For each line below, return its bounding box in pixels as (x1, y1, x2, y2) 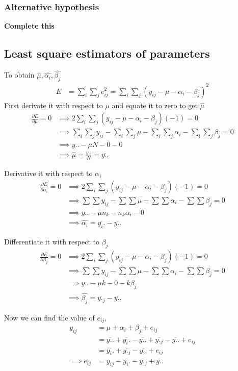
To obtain (4, 69, 35, 80)
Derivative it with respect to (4, 168, 93, 179)
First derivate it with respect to (4, 100, 103, 110)
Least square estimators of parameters (4, 45, 210, 61)
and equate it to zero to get (112, 100, 198, 110)
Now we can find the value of (4, 312, 95, 323)
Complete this (4, 20, 55, 31)
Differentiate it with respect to (4, 236, 99, 247)
